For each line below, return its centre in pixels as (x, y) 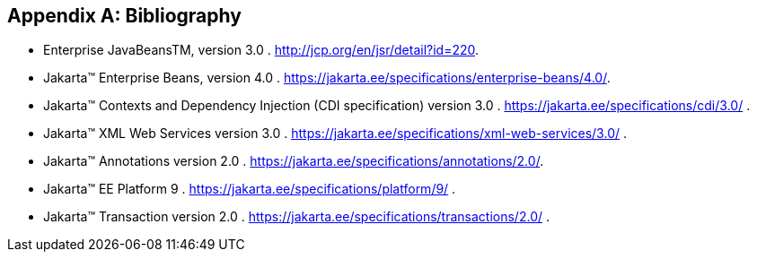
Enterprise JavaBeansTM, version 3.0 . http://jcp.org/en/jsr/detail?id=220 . (261, 50)
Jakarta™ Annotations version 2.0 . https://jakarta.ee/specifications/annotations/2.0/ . (294, 161)
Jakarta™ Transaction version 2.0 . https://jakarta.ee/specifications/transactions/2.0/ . (296, 217)
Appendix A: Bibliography (124, 16)
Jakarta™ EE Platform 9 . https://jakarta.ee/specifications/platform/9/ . (250, 189)
